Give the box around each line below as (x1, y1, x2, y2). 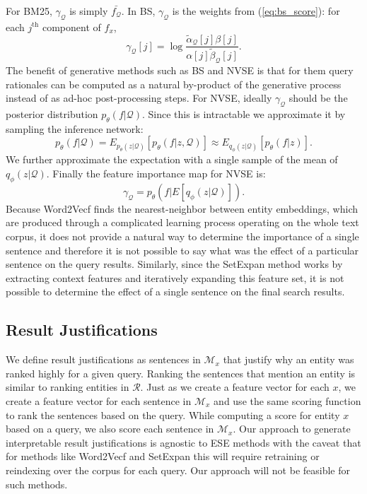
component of (42, 19, 101, 34)
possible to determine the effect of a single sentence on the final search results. (6, 284, 345, 299)
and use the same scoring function (214, 393, 361, 408)
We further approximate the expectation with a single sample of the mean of (6, 152, 338, 167)
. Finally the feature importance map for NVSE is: (46, 166, 266, 180)
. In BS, (121, 4, 156, 18)
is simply (69, 4, 108, 18)
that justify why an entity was (223, 352, 354, 367)
